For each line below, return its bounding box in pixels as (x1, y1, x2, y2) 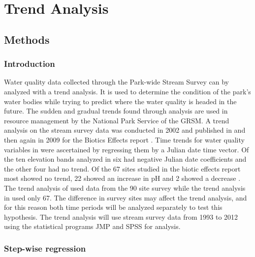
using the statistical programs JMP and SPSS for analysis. (4, 221, 181, 231)
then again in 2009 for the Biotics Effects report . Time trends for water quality (4, 134, 245, 144)
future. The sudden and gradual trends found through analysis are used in (4, 106, 228, 116)
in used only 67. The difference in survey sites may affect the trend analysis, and (4, 192, 247, 202)
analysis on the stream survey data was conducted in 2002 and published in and (4, 125, 246, 135)
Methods (4, 31, 50, 47)
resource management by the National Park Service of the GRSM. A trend (4, 115, 229, 125)
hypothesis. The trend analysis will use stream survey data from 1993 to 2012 (4, 211, 238, 222)
